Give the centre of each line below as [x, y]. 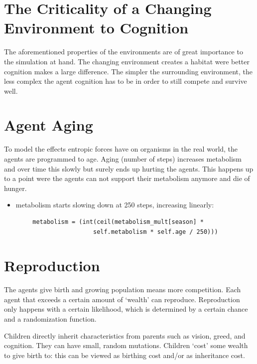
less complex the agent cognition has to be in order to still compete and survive [126, 81]
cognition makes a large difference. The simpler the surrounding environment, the [128, 71]
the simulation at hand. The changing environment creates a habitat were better [127, 61]
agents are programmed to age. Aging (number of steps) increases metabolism [123, 159]
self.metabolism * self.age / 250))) [155, 232]
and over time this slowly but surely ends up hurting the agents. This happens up [129, 168]
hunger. [15, 188]
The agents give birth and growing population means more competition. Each [123, 289]
